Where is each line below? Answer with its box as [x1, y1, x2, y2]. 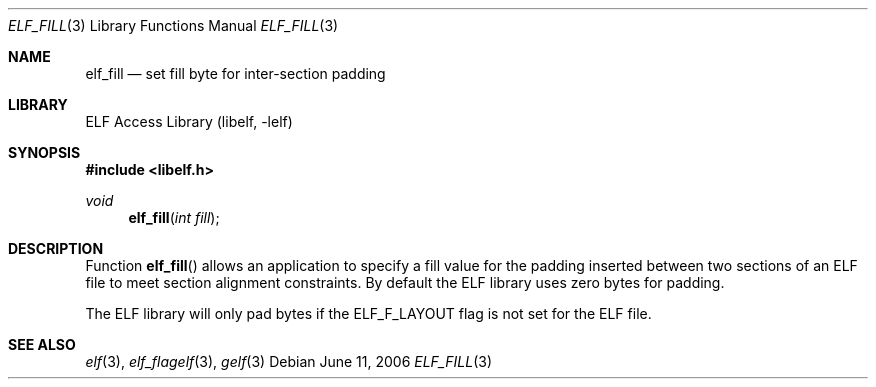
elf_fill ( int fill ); [128, 209, 220, 226]
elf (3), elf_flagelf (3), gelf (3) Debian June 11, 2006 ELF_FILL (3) [85, 353, 492, 370]
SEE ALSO [8, 336, 76, 353]
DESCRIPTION [8, 240, 104, 257]
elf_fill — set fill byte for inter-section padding [85, 65, 386, 82]
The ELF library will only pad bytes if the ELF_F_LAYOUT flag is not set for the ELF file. [85, 305, 652, 322]
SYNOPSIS [8, 144, 81, 161]
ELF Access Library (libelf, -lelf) [85, 113, 293, 130]
